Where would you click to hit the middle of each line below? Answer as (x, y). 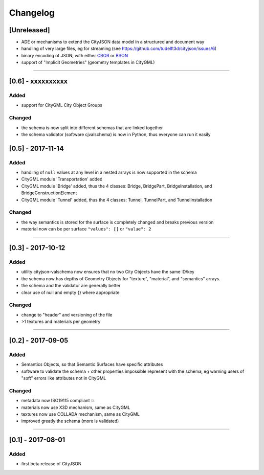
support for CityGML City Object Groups (62, 105)
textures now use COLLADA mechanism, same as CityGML (80, 414)
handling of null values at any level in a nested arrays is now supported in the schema (109, 172)
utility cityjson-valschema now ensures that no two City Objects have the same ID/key (108, 272)
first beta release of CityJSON (51, 464)
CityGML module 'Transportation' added (62, 179)
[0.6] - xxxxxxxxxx (38, 81)
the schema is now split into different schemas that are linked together (92, 128)
